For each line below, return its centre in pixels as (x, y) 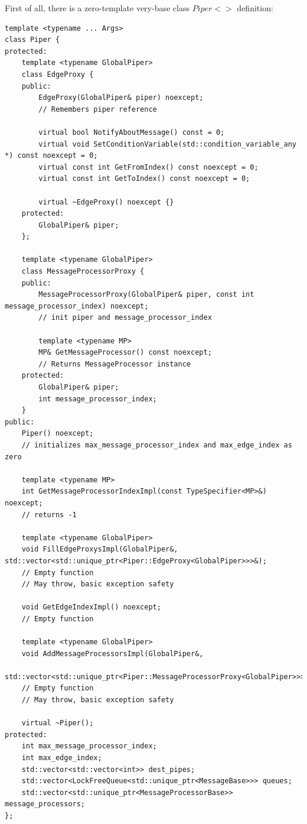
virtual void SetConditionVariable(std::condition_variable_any (167, 144)
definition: (255, 8)
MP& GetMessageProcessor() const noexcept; (125, 353)
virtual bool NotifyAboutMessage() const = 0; (132, 132)
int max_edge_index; (62, 758)
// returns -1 (49, 515)
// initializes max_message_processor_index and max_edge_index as (157, 445)
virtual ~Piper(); (58, 723)
